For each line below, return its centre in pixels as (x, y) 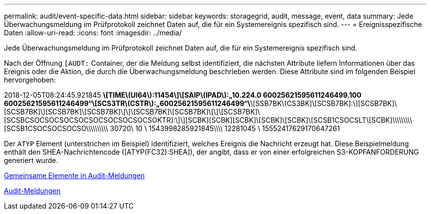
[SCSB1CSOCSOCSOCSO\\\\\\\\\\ (56, 128)
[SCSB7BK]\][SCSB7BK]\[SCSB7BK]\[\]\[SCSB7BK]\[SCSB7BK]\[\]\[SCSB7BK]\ (132, 112)
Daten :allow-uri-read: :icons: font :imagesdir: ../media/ (93, 33)
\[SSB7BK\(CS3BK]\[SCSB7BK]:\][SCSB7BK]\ (323, 103)
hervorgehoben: (30, 80)
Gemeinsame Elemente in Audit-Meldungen (75, 175)
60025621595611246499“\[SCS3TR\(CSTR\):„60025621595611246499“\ (127, 103)
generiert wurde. (31, 160)
